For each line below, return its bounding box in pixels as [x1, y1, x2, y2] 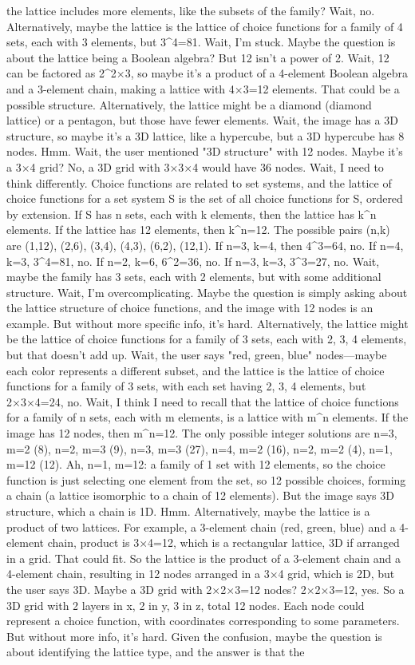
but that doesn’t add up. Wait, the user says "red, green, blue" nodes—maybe [6, 346, 387, 363]
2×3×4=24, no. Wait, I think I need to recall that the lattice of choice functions [6, 393, 399, 410]
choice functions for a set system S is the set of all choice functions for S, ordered [6, 190, 403, 207]
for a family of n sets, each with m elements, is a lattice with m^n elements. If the [6, 409, 409, 426]
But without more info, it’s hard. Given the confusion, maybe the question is [6, 627, 382, 644]
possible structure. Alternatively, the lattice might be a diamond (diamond [6, 96, 372, 113]
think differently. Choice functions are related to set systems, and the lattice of [6, 174, 392, 191]
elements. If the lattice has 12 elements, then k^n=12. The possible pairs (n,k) [6, 221, 390, 238]
